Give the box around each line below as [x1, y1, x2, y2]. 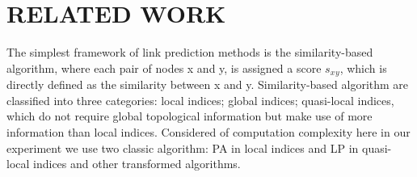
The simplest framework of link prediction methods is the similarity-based [6, 44, 373, 61]
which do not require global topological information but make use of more [6, 107, 373, 124]
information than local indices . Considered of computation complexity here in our [6, 123, 411, 140]
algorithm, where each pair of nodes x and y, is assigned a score [6, 59, 322, 76]
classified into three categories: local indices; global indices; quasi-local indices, [6, 91, 394, 108]
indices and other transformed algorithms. [33, 155, 241, 172]
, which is [339, 59, 387, 76]
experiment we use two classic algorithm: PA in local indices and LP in [6, 139, 359, 156]
